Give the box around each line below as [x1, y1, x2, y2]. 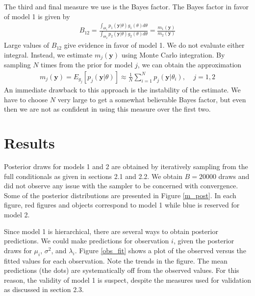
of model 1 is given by [4, 11, 70, 21]
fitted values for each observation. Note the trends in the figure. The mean [4, 255, 228, 266]
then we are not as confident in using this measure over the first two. [4, 104, 211, 114]
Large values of [4, 40, 50, 50]
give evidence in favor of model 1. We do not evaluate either [64, 40, 245, 50]
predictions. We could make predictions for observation [4, 236, 169, 246]
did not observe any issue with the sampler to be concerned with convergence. [4, 180, 238, 191]
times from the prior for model [41, 59, 133, 70]
